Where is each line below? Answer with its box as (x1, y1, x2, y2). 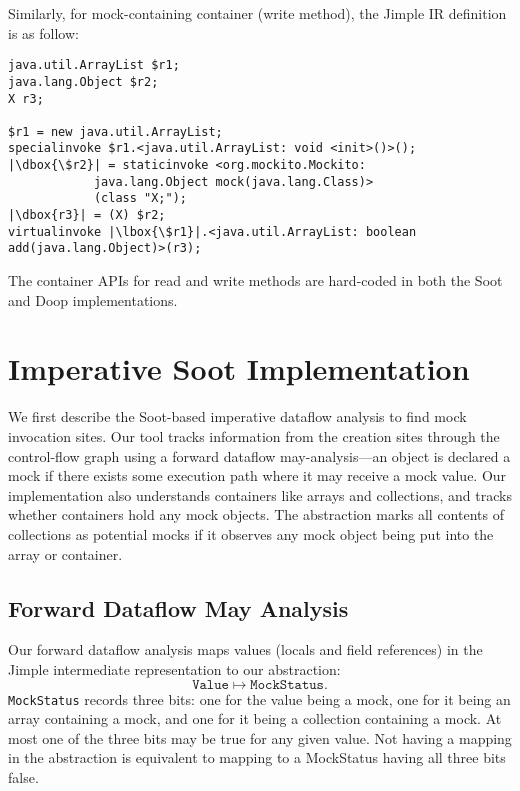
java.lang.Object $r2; (8, 74, 159, 89)
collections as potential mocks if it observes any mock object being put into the (8, 523, 494, 544)
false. (8, 766, 39, 787)
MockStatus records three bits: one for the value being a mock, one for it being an (8, 688, 511, 709)
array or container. (8, 543, 123, 564)
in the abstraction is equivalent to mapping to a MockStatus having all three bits (8, 747, 506, 768)
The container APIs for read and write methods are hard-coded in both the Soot (8, 270, 503, 291)
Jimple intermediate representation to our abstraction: (8, 658, 341, 679)
